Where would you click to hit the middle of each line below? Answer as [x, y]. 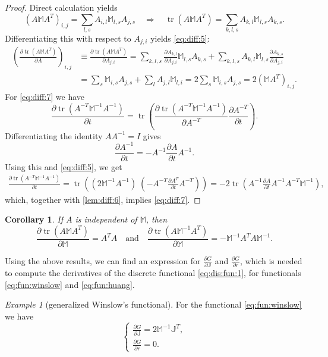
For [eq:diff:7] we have [45, 97]
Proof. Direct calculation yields [61, 7]
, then [157, 219]
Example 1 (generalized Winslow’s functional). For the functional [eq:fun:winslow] [153, 304]
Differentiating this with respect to [68, 38]
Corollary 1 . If [34, 219]
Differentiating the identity [54, 135]
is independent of [106, 219]
